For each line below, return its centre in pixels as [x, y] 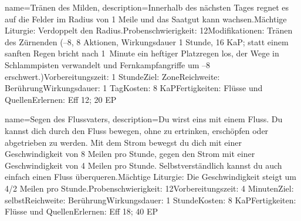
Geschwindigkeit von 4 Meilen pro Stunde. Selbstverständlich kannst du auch [143, 165]
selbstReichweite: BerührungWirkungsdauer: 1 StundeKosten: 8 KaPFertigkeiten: [150, 200]
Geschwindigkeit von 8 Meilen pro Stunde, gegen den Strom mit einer [130, 154]
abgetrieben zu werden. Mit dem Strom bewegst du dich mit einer [123, 142]
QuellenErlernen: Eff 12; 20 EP [61, 99]
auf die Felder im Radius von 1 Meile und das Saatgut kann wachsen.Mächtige [146, 19]
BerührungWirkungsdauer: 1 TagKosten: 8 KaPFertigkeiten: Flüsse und [134, 88]
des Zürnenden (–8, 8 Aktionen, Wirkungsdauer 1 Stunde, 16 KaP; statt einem [147, 41]
